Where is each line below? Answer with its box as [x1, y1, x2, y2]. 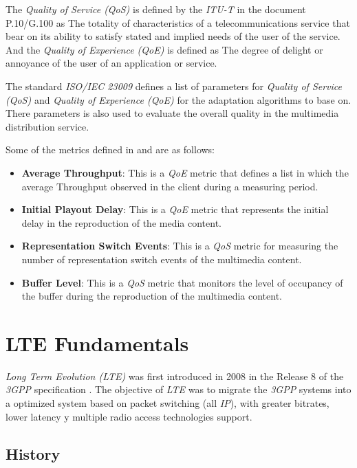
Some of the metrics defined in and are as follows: [6, 142, 215, 157]
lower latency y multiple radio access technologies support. [6, 409, 252, 423]
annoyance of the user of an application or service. [6, 56, 217, 70]
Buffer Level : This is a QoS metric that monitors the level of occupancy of [21, 275, 343, 289]
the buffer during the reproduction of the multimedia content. [21, 289, 282, 303]
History [6, 443, 61, 464]
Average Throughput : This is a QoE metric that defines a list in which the [21, 165, 349, 179]
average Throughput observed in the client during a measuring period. [21, 179, 318, 193]
